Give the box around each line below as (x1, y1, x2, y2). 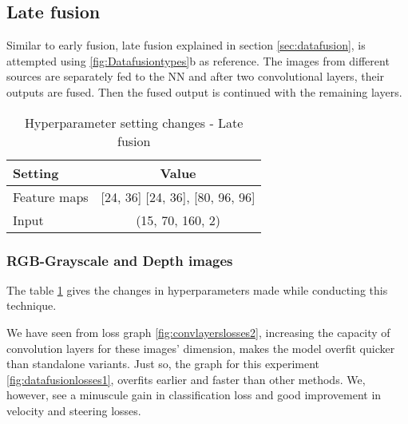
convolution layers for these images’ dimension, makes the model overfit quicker (6, 339, 395, 356)
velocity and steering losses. (6, 402, 141, 418)
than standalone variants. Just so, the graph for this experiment (6, 355, 319, 372)
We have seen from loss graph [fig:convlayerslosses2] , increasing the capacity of (6, 323, 390, 340)
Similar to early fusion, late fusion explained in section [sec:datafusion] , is (6, 37, 366, 53)
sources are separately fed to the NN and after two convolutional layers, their (6, 68, 385, 85)
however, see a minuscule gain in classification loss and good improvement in (6, 386, 382, 403)
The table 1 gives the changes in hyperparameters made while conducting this (6, 281, 388, 298)
